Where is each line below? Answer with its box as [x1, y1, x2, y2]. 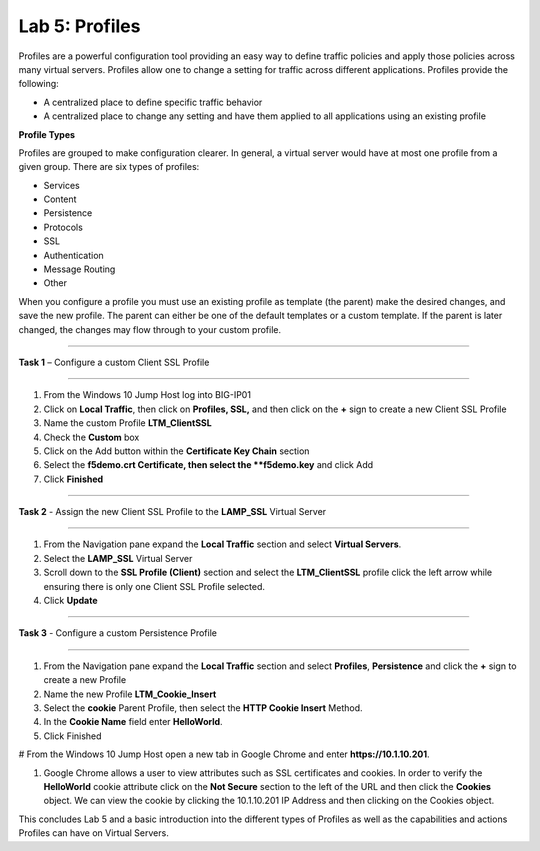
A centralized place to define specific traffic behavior [43, 96, 263, 108]
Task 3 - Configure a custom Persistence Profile [18, 627, 217, 639]
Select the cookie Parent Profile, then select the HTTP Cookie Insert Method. [43, 702, 364, 714]
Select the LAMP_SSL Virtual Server [43, 552, 193, 564]
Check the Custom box [43, 431, 140, 443]
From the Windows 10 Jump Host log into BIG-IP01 [43, 389, 252, 401]
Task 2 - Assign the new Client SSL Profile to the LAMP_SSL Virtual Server [18, 506, 327, 518]
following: [18, 78, 59, 90]
